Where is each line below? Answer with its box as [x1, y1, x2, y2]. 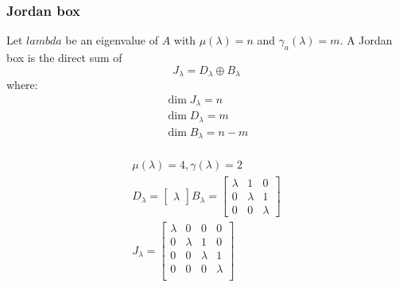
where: [6, 76, 38, 93]
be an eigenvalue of [65, 32, 158, 48]
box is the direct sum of [6, 49, 122, 66]
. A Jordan [339, 32, 393, 48]
